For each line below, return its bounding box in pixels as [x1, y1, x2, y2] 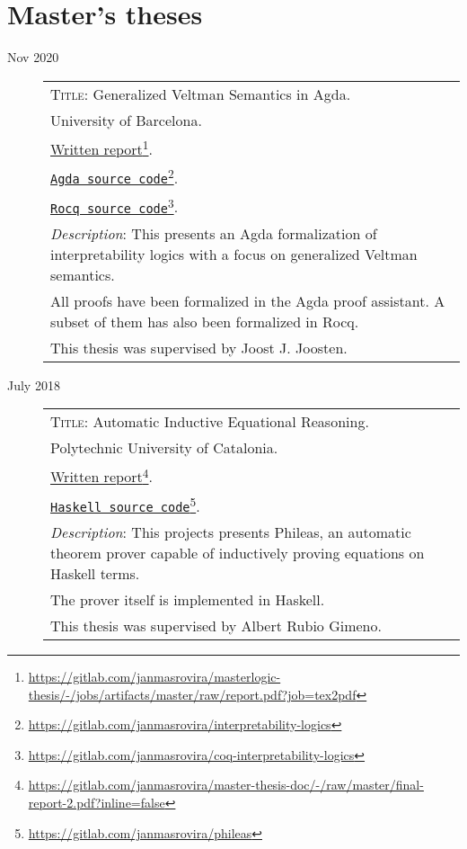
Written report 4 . [50, 463, 153, 487]
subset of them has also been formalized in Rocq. [50, 310, 359, 332]
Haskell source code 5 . [50, 492, 200, 516]
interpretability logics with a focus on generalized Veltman [50, 243, 418, 264]
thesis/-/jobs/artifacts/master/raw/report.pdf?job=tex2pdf [28, 684, 357, 703]
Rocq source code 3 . [50, 193, 179, 218]
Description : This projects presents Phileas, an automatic [50, 521, 411, 542]
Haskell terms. [50, 562, 140, 584]
